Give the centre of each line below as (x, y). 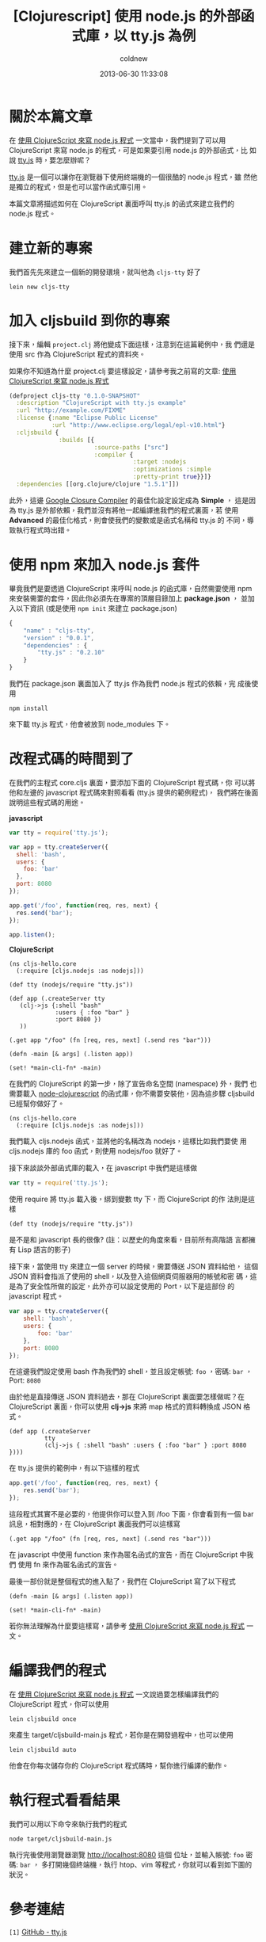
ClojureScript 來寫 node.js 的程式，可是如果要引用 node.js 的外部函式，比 (128, 150)
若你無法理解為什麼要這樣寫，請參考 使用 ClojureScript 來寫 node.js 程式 (127, 1626)
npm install (28, 708)
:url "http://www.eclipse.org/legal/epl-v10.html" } (138, 425)
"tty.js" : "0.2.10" (71, 653)
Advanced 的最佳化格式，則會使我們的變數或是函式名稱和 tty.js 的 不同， (128, 520)
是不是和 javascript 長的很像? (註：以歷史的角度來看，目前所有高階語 (121, 1240)
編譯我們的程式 (58, 1671)
